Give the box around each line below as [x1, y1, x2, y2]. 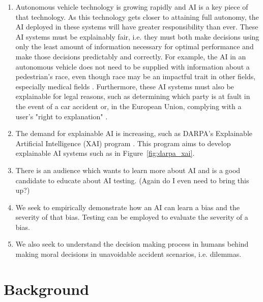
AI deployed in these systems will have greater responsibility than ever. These [15, 21, 258, 32]
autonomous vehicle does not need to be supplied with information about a [15, 61, 250, 72]
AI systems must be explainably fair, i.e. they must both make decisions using [15, 31, 259, 42]
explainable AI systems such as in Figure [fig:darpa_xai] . [15, 148, 195, 158]
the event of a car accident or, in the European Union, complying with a [15, 100, 242, 111]
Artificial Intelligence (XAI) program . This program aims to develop [15, 138, 231, 148]
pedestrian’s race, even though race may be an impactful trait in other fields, [15, 71, 256, 82]
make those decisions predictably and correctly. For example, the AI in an [15, 51, 246, 61]
